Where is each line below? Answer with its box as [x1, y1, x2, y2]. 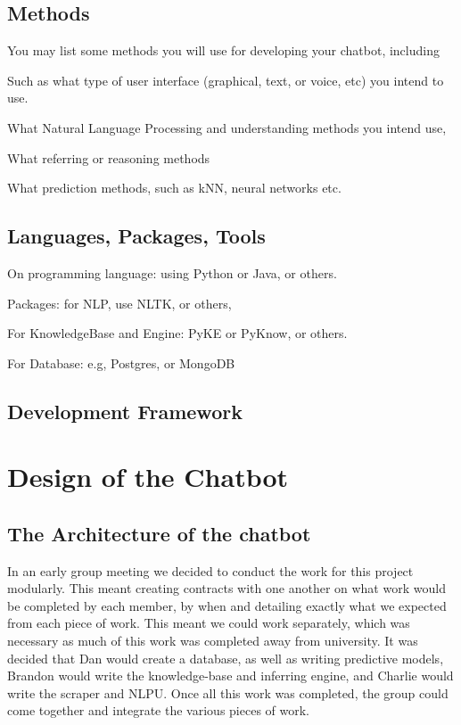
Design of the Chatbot [7, 458, 289, 495]
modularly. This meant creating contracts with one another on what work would [7, 579, 446, 597]
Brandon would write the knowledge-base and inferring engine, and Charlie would [7, 666, 454, 685]
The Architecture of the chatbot [7, 519, 311, 547]
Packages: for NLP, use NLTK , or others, [7, 293, 232, 312]
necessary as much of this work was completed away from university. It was [7, 631, 418, 650]
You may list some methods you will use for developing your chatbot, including [7, 41, 440, 60]
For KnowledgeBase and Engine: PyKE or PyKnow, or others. [7, 324, 348, 342]
